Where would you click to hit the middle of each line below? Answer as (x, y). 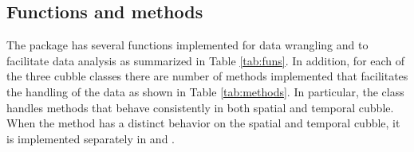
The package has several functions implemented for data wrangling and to (187, 45)
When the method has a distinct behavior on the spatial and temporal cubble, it (203, 123)
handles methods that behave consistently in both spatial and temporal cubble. (200, 107)
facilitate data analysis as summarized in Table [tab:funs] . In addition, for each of (206, 60)
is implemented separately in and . (91, 138)
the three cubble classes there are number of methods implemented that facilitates (207, 76)
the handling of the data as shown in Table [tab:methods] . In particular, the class (205, 91)
